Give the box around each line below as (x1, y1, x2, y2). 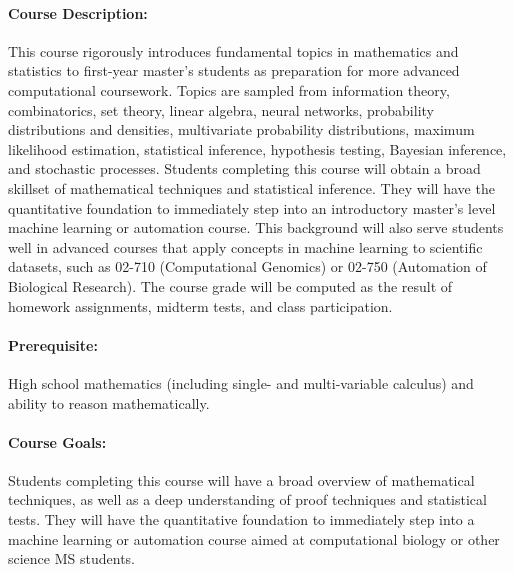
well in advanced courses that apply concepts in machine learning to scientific (8, 236, 483, 257)
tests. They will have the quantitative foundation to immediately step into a (8, 509, 475, 530)
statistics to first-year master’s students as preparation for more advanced (8, 60, 460, 81)
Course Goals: (8, 431, 107, 452)
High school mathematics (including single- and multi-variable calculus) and (8, 372, 474, 393)
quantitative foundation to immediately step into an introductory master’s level (8, 197, 496, 218)
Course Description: (8, 2, 148, 23)
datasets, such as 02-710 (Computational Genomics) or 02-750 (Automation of (8, 256, 487, 277)
